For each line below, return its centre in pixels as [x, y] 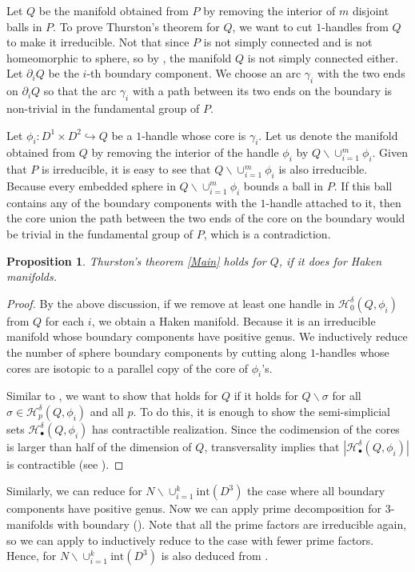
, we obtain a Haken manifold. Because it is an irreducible [233, 320]
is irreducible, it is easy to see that [126, 169]
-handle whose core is [194, 135]
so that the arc [80, 91]
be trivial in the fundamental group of [100, 233]
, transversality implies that [272, 446]
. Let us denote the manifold [328, 135]
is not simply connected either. [323, 57]
